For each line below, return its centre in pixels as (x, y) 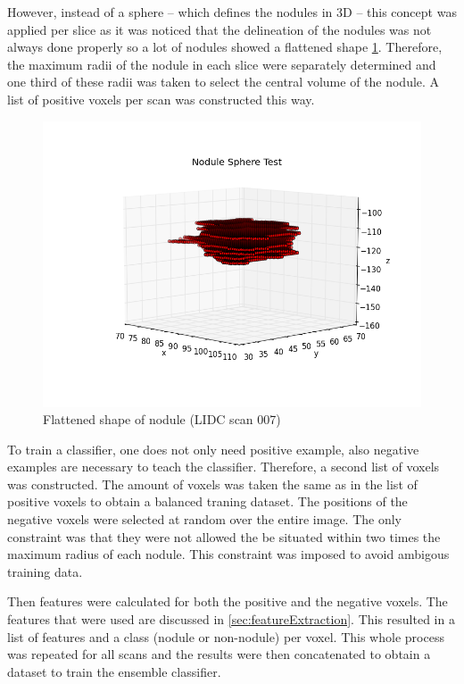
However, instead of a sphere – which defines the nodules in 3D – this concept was (232, 12)
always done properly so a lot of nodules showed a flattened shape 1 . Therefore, (225, 47)
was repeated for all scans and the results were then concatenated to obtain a (219, 654)
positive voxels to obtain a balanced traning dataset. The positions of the (207, 501)
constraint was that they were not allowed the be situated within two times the (224, 536)
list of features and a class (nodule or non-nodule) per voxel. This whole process (226, 636)
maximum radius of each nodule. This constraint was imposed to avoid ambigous (228, 554)
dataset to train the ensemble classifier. (114, 671)
